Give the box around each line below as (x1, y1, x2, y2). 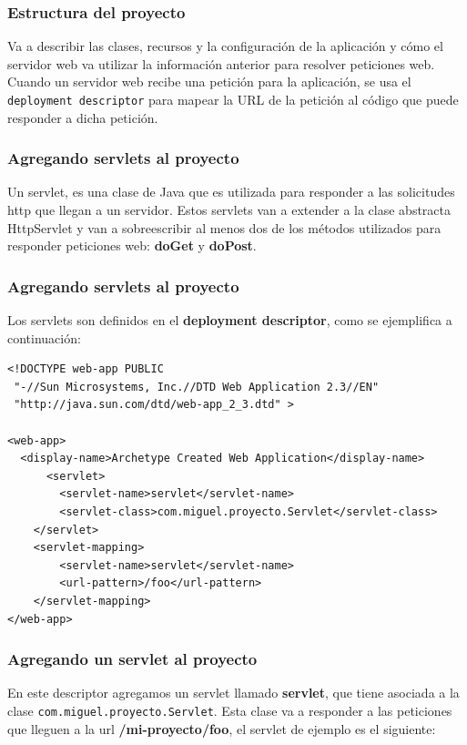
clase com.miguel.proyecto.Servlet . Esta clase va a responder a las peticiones (7, 700, 452, 719)
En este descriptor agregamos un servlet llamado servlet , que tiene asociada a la (7, 683, 460, 702)
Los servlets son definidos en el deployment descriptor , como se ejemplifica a (7, 311, 452, 330)
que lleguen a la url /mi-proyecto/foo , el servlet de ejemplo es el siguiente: (7, 719, 436, 738)
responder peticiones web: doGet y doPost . (7, 236, 257, 255)
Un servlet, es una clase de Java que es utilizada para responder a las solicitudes (7, 182, 455, 201)
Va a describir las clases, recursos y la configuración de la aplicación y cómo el (7, 36, 443, 56)
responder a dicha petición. (7, 107, 158, 127)
